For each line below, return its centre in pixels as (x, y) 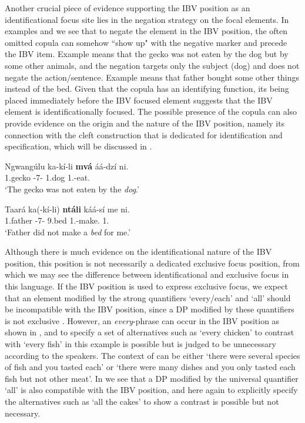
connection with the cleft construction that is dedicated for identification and (144, 134)
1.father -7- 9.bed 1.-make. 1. (57, 220)
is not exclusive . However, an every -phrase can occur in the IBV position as (142, 320)
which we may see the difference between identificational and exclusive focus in (147, 274)
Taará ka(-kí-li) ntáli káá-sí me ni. (67, 209)
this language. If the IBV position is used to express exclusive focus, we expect (146, 286)
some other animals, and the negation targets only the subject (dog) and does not (152, 65)
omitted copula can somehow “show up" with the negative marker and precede (146, 42)
